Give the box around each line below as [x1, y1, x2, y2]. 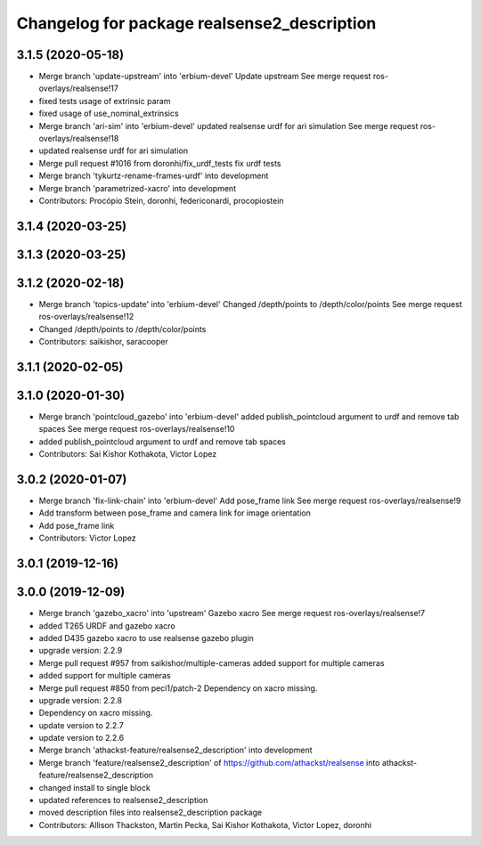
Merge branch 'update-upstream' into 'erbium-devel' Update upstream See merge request [38, 71, 371, 82]
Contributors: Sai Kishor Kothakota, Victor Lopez [38, 449, 217, 459]
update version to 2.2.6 [38, 733, 125, 743]
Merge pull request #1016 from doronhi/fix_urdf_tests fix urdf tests [38, 158, 281, 168]
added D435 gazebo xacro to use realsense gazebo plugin [38, 632, 254, 643]
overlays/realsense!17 [38, 83, 119, 93]
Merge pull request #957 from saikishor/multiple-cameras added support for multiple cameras [38, 657, 385, 668]
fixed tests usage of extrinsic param [38, 95, 171, 106]
